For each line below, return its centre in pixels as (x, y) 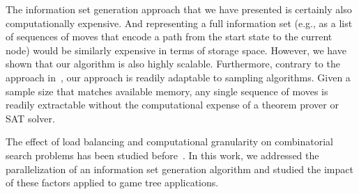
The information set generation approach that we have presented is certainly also (179, 9)
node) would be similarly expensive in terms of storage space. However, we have (176, 50)
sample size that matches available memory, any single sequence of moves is (167, 91)
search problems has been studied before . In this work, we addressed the (162, 155)
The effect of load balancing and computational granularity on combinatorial (169, 142)
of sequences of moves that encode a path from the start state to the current (169, 37)
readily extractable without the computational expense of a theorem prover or (172, 105)
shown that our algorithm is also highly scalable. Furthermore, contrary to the (173, 64)
